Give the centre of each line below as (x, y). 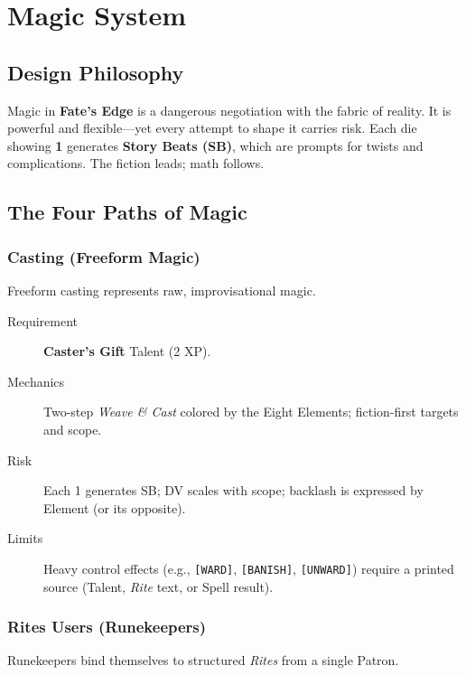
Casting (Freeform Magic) (104, 256)
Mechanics (36, 381)
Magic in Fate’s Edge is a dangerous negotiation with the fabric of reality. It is (229, 110)
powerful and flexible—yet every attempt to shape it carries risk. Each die (212, 128)
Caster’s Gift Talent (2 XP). (127, 351)
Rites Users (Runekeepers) (107, 627)
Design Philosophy (96, 72)
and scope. (73, 429)
